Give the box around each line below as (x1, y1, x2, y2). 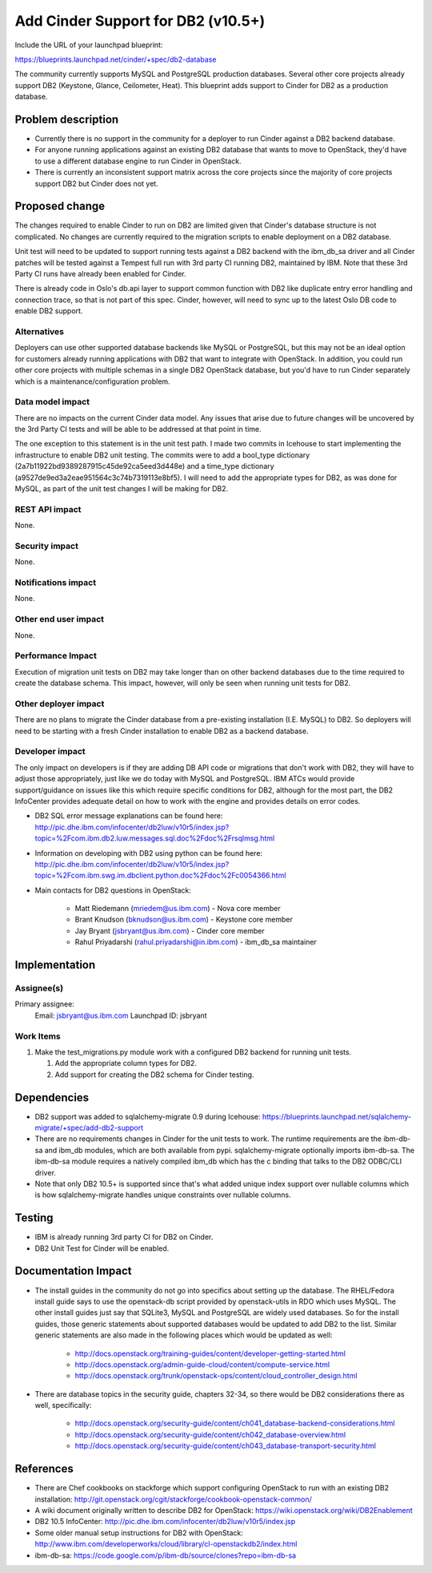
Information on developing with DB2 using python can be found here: (34, 848, 263, 857)
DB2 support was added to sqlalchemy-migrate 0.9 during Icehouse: (34, 1111, 261, 1121)
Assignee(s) (14, 982, 64, 994)
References (14, 1462, 74, 1476)
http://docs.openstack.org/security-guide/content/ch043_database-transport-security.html (74, 1441, 376, 1450)
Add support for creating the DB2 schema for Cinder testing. (54, 1070, 254, 1079)
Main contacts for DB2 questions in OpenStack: (34, 885, 192, 895)
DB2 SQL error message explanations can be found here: (34, 811, 223, 821)
